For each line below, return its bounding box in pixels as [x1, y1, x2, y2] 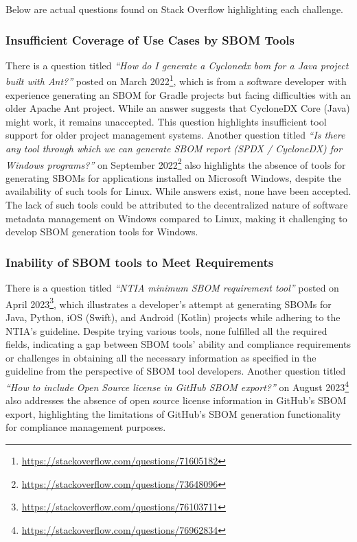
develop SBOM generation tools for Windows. [5, 224, 198, 239]
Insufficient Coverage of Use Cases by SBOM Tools [5, 31, 295, 48]
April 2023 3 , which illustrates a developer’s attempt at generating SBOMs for [5, 294, 332, 311]
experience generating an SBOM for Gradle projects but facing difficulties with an [5, 87, 352, 102]
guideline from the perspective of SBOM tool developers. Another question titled [5, 364, 346, 378]
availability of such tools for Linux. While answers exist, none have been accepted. [5, 184, 352, 198]
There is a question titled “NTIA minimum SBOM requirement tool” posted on [5, 281, 339, 295]
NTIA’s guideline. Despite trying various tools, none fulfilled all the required [5, 323, 327, 338]
